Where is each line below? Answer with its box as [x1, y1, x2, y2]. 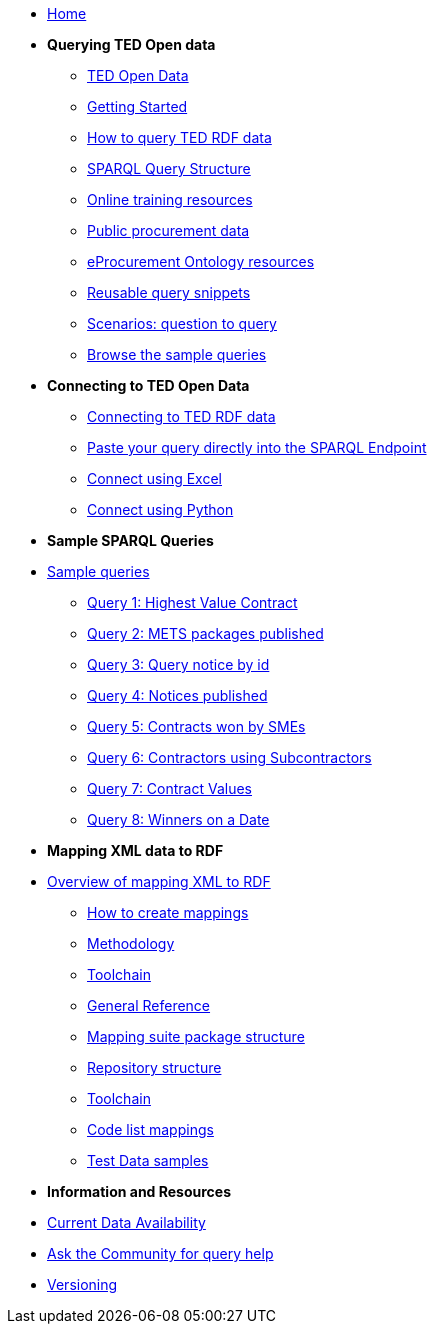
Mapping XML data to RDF [47, 842, 224, 859]
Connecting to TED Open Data [47, 377, 250, 394]
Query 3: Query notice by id [87, 656, 270, 673]
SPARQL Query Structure [87, 160, 251, 177]
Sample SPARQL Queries [47, 532, 214, 549]
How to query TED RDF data [87, 129, 272, 146]
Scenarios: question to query [87, 315, 277, 332]
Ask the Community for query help [47, 1245, 274, 1262]
